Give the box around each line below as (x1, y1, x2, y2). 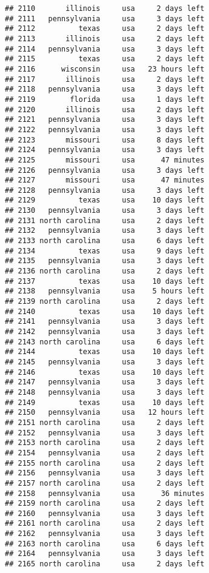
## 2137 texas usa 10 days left (5, 276, 205, 286)
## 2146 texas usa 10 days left (5, 367, 205, 377)
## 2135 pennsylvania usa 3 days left (5, 256, 205, 266)
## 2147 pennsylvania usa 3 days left (5, 378, 205, 387)
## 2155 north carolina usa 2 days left (5, 458, 205, 467)
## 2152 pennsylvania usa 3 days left (5, 428, 205, 437)
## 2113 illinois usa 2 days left (5, 34, 205, 43)
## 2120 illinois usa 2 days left (5, 105, 205, 114)
